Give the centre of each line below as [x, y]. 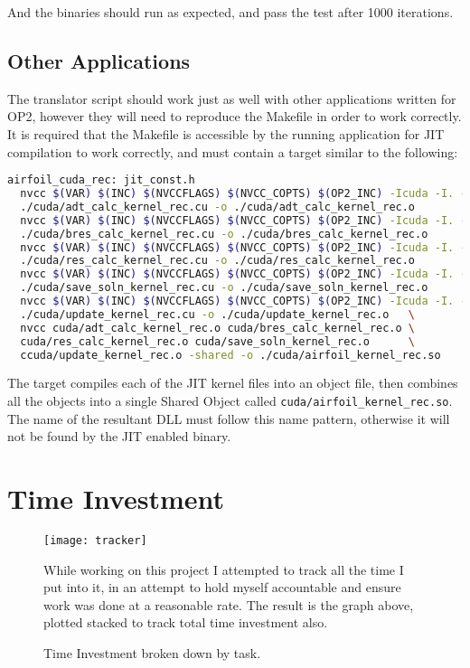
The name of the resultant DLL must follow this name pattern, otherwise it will [229, 418]
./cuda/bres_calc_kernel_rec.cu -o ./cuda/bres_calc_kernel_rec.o [224, 234]
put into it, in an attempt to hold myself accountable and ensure [222, 587]
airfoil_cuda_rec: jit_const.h [101, 180]
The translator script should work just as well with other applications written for [232, 98]
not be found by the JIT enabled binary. [119, 436]
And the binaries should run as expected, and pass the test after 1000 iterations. [230, 12]
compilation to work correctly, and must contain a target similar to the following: [233, 151]
